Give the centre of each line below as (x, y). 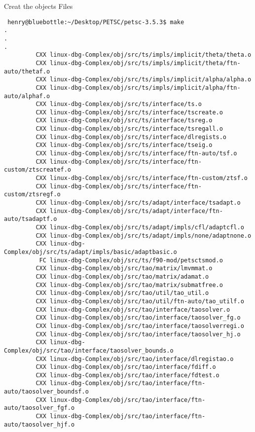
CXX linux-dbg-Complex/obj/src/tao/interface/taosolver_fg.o (138, 318)
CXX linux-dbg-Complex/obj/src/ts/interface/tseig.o (124, 145)
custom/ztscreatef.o (38, 170)
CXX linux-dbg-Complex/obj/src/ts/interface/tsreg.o (124, 121)
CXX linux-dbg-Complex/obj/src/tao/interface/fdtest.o (127, 375)
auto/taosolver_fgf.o (39, 408)
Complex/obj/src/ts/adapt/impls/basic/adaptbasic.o (91, 252)
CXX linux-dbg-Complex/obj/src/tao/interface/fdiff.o (126, 367)
